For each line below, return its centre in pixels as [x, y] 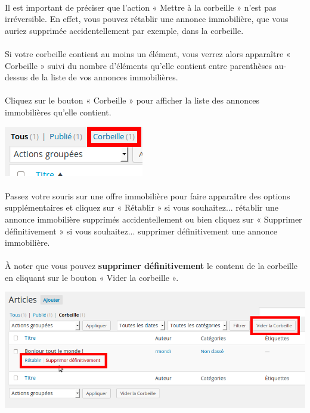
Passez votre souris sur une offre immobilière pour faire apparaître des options [148, 195]
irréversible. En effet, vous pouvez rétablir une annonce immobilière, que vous [147, 19]
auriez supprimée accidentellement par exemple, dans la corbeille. [124, 30]
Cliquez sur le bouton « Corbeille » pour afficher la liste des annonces [132, 100]
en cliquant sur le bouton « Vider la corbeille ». [92, 277]
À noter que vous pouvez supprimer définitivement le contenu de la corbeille [151, 266]
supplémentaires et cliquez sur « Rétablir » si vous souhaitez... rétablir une [142, 207]
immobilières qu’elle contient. [58, 112]
